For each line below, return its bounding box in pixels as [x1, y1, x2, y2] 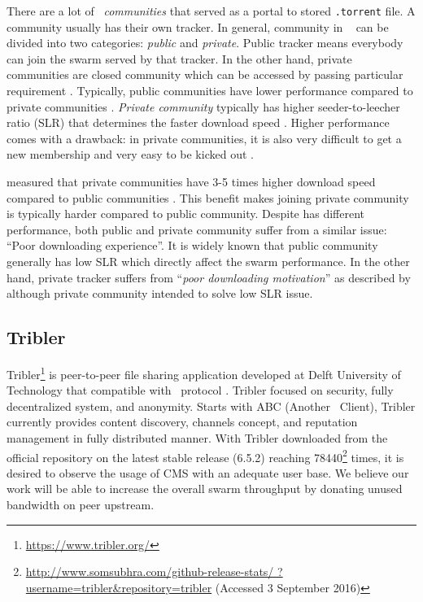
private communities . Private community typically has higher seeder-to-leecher [7, 98, 400, 115]
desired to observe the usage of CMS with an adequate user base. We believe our [7, 464, 409, 481]
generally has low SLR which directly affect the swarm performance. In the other [7, 252, 410, 269]
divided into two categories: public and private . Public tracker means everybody [7, 34, 403, 51]
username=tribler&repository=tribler [25, 578, 212, 595]
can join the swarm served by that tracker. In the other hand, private [7, 50, 352, 67]
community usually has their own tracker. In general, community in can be [7, 18, 389, 35]
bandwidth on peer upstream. [7, 496, 155, 513]
